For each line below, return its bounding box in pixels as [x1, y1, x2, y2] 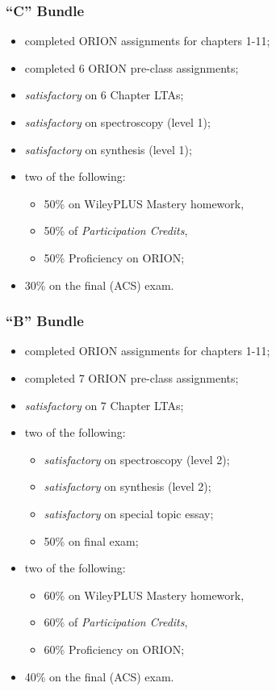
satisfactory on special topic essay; [44, 505, 214, 521]
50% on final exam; [44, 532, 139, 549]
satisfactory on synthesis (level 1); [24, 140, 192, 157]
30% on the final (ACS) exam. [24, 276, 174, 293]
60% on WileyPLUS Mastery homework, [44, 586, 245, 603]
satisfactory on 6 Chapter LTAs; [24, 86, 184, 103]
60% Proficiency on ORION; [44, 640, 185, 657]
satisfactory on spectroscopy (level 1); [24, 114, 211, 130]
